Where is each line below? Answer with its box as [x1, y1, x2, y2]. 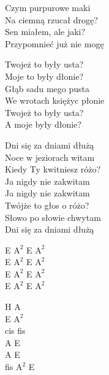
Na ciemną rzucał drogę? [5, 13, 98, 26]
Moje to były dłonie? [5, 69, 84, 82]
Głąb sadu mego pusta [5, 82, 89, 95]
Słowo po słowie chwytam [5, 211, 101, 223]
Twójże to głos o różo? [5, 198, 89, 211]
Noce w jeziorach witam [5, 150, 95, 163]
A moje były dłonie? [5, 118, 81, 131]
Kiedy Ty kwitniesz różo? [5, 163, 101, 176]
